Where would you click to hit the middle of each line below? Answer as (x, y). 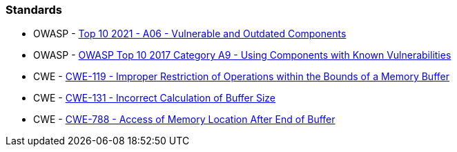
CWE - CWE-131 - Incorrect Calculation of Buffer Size (154, 98)
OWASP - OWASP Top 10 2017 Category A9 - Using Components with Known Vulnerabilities (242, 55)
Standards (34, 10)
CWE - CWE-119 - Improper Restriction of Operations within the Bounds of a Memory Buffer (241, 77)
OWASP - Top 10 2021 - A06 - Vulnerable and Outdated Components (190, 34)
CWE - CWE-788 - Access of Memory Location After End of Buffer (184, 120)
